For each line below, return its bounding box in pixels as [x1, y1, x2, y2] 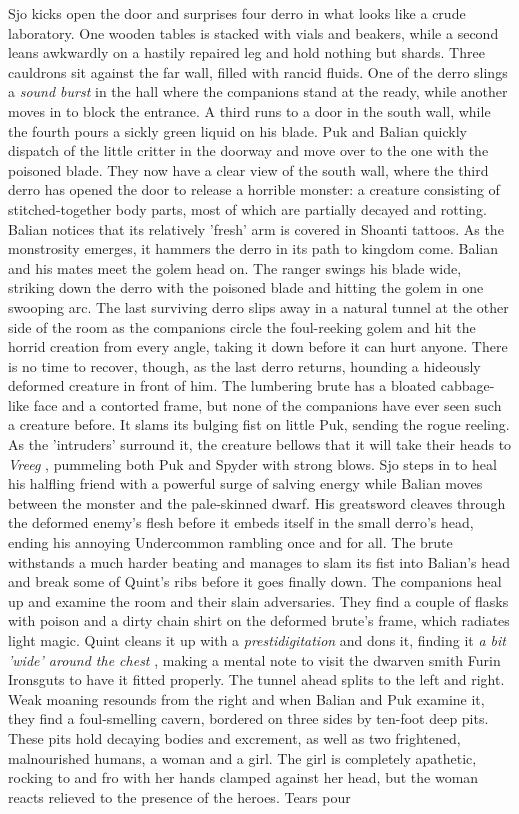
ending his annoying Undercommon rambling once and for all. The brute [8, 532, 453, 553]
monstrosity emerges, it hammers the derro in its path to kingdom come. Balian [8, 238, 498, 259]
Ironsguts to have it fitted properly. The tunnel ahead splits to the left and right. [8, 669, 505, 690]
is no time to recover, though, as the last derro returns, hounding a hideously [8, 355, 481, 376]
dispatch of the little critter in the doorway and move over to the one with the [8, 140, 489, 161]
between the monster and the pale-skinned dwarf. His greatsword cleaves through [8, 492, 506, 513]
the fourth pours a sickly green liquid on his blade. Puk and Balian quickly [8, 120, 467, 141]
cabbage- [440, 375, 495, 396]
